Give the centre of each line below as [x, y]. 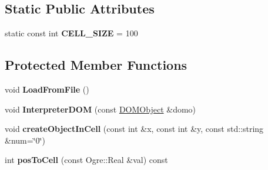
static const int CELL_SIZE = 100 [71, 33]
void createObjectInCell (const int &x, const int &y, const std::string [134, 129]
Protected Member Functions [96, 65]
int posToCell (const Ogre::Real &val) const [86, 160]
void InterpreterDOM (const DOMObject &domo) [101, 109]
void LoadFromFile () [47, 89]
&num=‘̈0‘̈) [25, 140]
